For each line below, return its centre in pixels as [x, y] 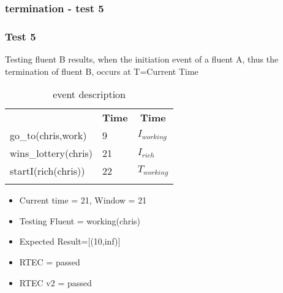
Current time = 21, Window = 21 [83, 200]
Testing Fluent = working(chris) [80, 220]
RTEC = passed [50, 262]
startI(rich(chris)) [47, 171]
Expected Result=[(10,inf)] [70, 241]
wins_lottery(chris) [51, 153]
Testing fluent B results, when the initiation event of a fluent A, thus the [142, 59]
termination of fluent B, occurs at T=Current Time [102, 71]
